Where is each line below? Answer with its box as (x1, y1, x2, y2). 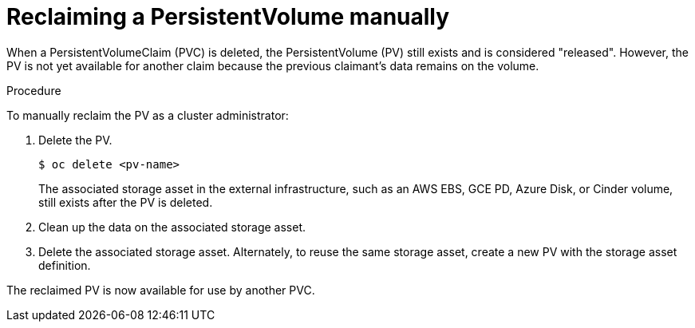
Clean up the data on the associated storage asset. (38, 219, 306, 234)
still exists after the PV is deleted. (38, 195, 213, 209)
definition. (38, 258, 91, 272)
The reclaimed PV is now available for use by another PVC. (6, 283, 315, 297)
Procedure (6, 83, 61, 97)
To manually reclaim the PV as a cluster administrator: (6, 108, 289, 122)
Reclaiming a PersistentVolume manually (6, 3, 450, 30)
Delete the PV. (38, 132, 113, 147)
